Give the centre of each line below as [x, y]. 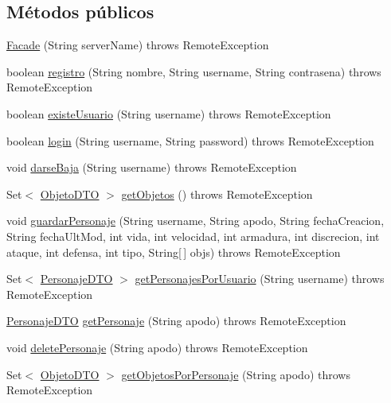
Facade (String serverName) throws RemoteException [138, 45]
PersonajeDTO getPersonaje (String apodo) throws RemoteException [176, 321]
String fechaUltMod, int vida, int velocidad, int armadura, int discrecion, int [193, 236]
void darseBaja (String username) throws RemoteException [152, 167]
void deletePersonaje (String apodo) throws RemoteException [157, 347]
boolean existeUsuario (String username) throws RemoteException [169, 113]
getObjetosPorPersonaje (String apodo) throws [236, 374]
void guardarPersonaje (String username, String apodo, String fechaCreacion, [195, 221]
